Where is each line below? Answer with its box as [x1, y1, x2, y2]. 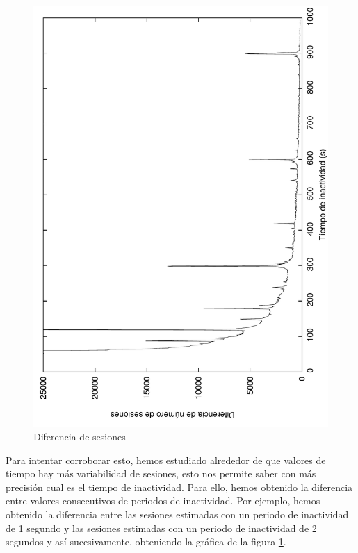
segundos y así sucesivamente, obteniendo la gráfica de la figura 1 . [6, 534, 286, 549]
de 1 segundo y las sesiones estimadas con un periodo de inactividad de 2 [6, 520, 317, 535]
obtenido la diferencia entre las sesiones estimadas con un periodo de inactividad [6, 506, 349, 521]
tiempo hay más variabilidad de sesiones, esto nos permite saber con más [6, 466, 316, 481]
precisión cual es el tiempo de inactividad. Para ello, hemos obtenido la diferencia [6, 479, 353, 494]
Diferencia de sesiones [33, 429, 126, 443]
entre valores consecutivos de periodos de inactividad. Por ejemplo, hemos [6, 493, 320, 508]
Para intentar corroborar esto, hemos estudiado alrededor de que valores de [6, 452, 326, 467]
